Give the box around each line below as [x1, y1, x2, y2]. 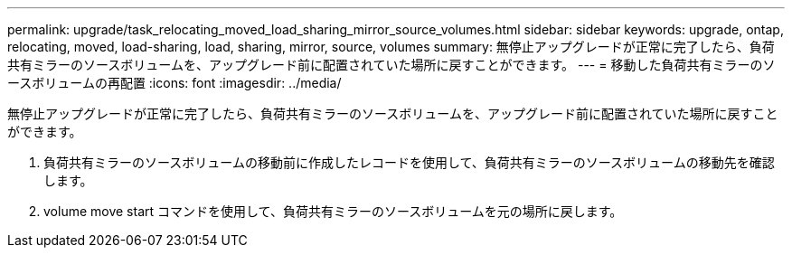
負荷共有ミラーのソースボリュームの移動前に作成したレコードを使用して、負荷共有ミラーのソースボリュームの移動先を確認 [43, 155, 775, 170]
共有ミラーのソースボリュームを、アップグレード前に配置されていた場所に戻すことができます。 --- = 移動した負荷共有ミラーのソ [7, 57, 776, 72]
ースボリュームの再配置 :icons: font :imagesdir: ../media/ [7, 75, 342, 90]
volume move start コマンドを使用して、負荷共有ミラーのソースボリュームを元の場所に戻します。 [43, 203, 623, 219]
